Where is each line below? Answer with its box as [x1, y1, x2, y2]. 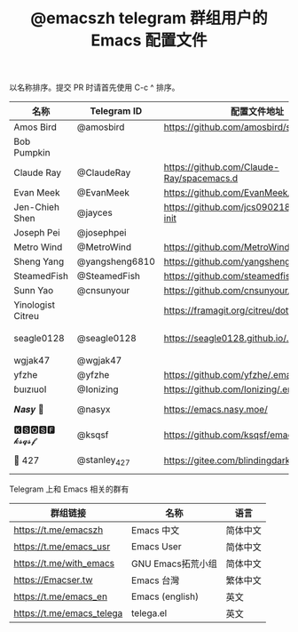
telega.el [131, 607, 168, 620]
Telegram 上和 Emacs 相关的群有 [9, 484, 129, 494]
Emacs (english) [131, 590, 200, 603]
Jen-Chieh [13, 201, 60, 213]
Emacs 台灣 [131, 574, 180, 587]
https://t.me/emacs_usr [13, 540, 111, 553]
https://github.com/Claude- [163, 161, 279, 173]
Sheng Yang [13, 255, 65, 268]
